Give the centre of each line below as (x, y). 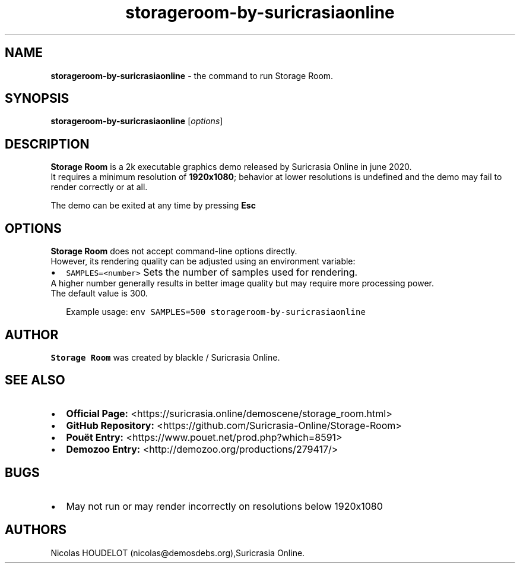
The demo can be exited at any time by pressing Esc (153, 206)
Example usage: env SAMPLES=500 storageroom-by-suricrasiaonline (216, 312)
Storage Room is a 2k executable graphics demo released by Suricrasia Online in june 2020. (231, 167)
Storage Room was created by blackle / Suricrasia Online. (165, 357)
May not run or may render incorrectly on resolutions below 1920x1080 (224, 506)
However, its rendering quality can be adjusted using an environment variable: (203, 261)
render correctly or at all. (99, 187)
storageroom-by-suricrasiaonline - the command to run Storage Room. (192, 75)
